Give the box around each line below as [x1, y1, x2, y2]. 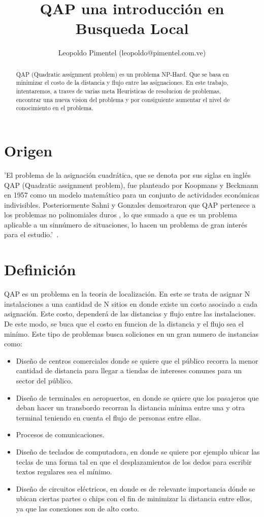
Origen [4, 140, 53, 160]
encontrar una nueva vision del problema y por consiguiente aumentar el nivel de [16, 95, 230, 104]
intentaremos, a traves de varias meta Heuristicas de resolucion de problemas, [16, 87, 221, 95]
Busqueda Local [75, 18, 189, 39]
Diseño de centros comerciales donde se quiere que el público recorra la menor [16, 355, 258, 366]
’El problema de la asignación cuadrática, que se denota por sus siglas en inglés [4, 169, 251, 180]
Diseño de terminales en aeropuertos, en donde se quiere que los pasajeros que [16, 392, 259, 403]
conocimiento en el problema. [16, 104, 93, 112]
